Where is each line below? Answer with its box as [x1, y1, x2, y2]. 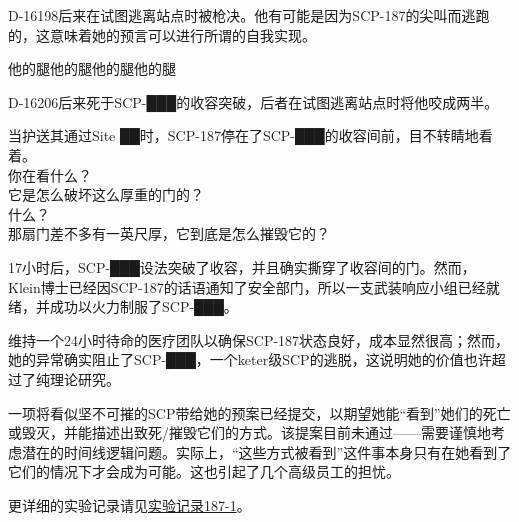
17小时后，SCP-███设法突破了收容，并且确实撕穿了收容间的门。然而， [8, 256, 476, 277]
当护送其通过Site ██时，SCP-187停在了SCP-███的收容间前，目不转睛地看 [8, 125, 493, 146]
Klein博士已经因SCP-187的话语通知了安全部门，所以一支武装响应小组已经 [8, 276, 486, 297]
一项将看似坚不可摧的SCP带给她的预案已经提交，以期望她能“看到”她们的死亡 [8, 402, 511, 423]
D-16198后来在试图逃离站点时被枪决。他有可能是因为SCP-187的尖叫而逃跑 [8, 5, 490, 25]
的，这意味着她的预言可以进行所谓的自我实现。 [8, 24, 316, 45]
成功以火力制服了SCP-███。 [49, 296, 238, 317]
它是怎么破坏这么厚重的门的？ [8, 184, 204, 205]
